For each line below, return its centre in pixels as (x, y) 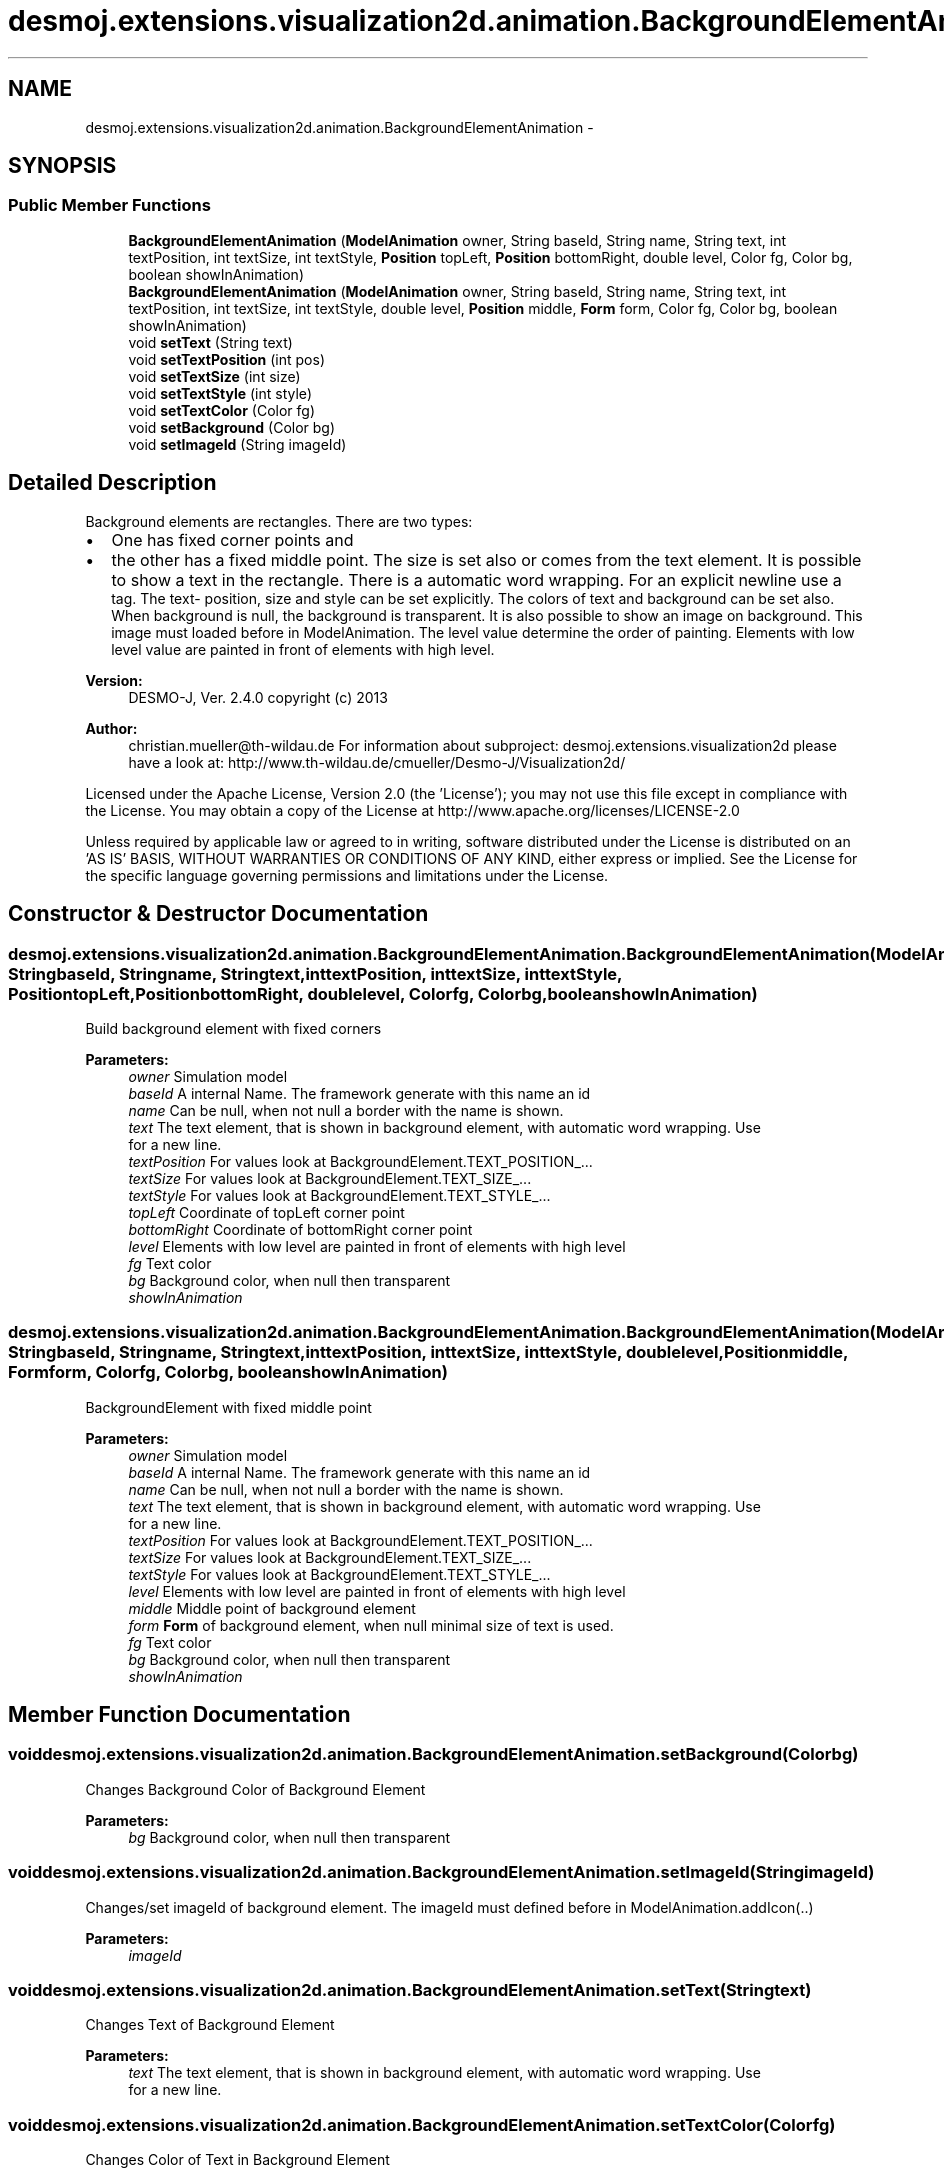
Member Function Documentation (179, 1715)
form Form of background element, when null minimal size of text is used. (371, 1625)
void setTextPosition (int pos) (226, 359)
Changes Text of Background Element (210, 2025)
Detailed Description (112, 483)
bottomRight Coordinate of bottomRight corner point (300, 1229)
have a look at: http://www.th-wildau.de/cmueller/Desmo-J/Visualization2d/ (377, 762)
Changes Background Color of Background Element (255, 1789)
